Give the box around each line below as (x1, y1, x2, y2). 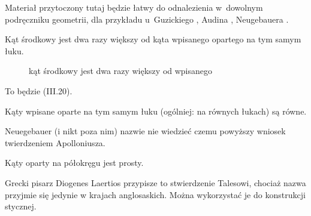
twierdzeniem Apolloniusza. (5, 136, 105, 149)
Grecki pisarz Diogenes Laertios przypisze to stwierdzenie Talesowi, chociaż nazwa (5, 176, 306, 189)
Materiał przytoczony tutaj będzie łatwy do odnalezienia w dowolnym (5, 1, 263, 13)
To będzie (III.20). (5, 84, 73, 97)
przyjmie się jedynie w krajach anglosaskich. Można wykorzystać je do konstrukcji (5, 188, 306, 200)
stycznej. (5, 200, 37, 212)
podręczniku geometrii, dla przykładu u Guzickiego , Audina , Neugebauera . (5, 13, 289, 25)
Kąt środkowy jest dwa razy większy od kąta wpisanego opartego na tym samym (5, 33, 301, 45)
